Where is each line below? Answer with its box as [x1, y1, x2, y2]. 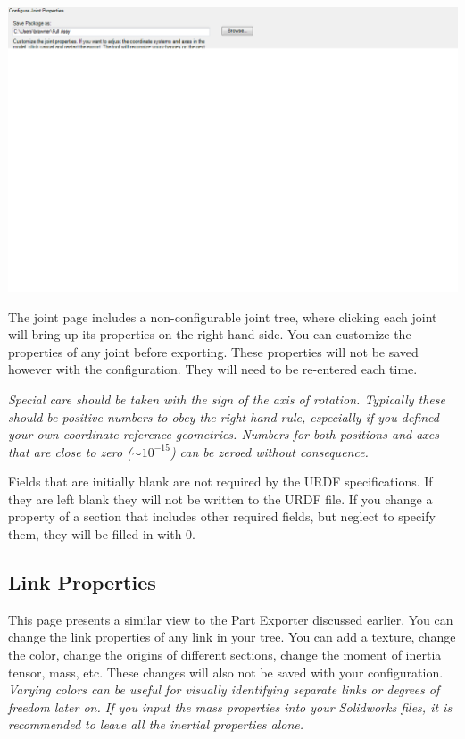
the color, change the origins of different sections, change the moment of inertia [8, 645, 442, 664]
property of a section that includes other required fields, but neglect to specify [8, 507, 436, 526]
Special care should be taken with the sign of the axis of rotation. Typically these [8, 389, 445, 408]
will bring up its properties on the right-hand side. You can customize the [8, 325, 411, 344]
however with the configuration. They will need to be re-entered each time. [8, 360, 418, 378]
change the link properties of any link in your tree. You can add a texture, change [8, 627, 456, 646]
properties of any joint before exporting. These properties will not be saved [8, 342, 419, 361]
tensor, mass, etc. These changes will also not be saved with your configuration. [8, 662, 444, 681]
